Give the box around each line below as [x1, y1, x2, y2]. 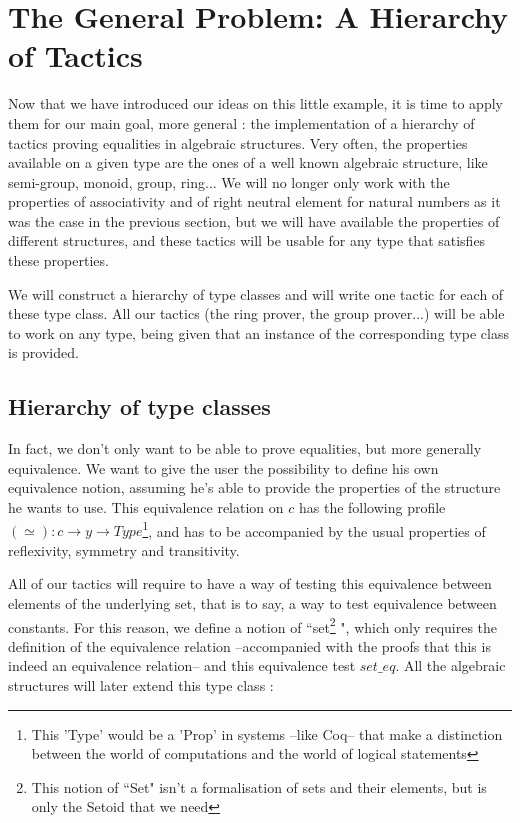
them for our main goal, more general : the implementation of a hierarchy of [8, 112, 475, 133]
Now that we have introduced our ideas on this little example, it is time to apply [8, 93, 503, 114]
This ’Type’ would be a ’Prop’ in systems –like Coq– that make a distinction [31, 723, 503, 744]
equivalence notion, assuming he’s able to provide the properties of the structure [8, 477, 501, 498]
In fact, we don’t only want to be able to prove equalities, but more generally [8, 438, 482, 459]
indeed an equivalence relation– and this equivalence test [8, 655, 356, 676]
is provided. [8, 342, 79, 363]
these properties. [8, 250, 109, 271]
